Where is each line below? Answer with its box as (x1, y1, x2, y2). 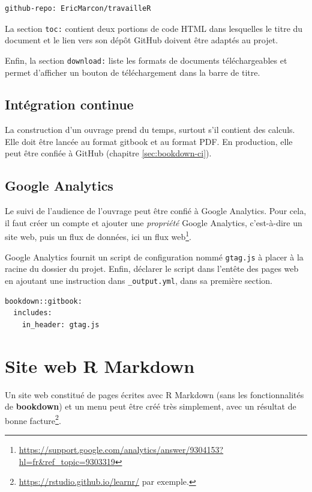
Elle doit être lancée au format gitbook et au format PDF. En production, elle (5, 135, 293, 147)
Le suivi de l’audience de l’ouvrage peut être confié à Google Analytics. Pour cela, (5, 204, 307, 217)
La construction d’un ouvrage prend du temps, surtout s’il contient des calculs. (5, 123, 295, 136)
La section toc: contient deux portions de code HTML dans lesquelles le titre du (5, 22, 303, 34)
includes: (13, 309, 52, 318)
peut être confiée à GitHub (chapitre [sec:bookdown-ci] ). (5, 147, 212, 159)
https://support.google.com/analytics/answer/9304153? (19, 443, 224, 455)
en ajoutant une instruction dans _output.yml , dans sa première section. (5, 274, 272, 286)
